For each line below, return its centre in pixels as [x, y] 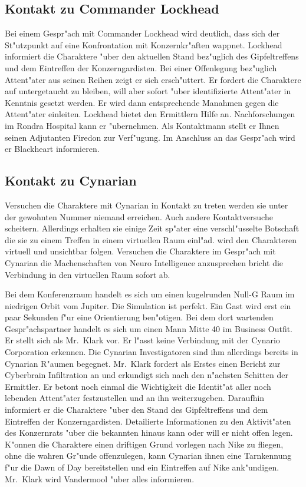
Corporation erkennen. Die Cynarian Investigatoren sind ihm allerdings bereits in [152, 352]
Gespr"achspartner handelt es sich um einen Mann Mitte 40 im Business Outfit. [149, 328]
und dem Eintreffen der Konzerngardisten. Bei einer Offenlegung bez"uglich [141, 67]
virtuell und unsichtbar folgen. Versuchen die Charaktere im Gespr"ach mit [140, 251]
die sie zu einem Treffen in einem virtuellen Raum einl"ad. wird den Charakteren [151, 239]
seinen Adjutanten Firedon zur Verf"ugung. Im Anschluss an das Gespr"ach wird [150, 137]
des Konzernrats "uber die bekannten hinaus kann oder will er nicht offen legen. [149, 433]
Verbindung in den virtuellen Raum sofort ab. [88, 274]
